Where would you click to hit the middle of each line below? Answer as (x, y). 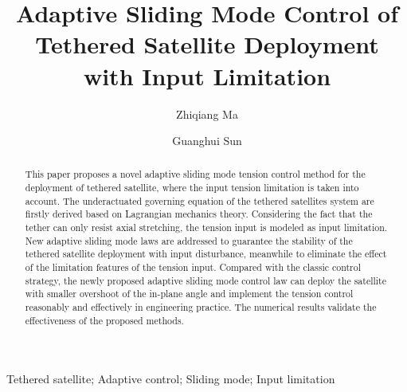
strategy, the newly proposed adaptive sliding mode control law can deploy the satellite (205, 280)
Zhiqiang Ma (207, 114)
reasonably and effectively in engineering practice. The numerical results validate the (201, 307)
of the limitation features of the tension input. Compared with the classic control (193, 267)
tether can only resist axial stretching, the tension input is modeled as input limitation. (206, 227)
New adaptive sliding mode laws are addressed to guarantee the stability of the (189, 240)
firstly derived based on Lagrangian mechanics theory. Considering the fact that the (199, 214)
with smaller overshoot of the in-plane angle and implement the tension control (189, 294)
